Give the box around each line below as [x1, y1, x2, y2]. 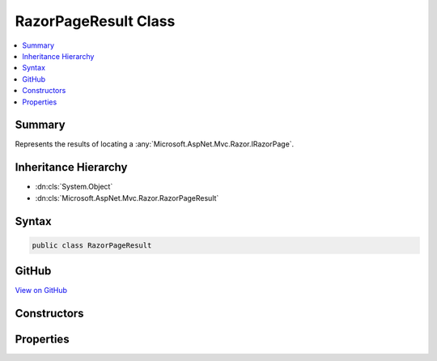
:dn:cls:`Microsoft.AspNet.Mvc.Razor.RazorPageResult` [35, 193, 219, 202]
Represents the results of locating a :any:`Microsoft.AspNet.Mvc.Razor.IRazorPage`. [15, 139, 295, 149]
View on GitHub [15, 286, 68, 295]
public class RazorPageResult [32, 240, 152, 250]
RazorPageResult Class [15, 12, 176, 30]
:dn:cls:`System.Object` [35, 182, 113, 192]
